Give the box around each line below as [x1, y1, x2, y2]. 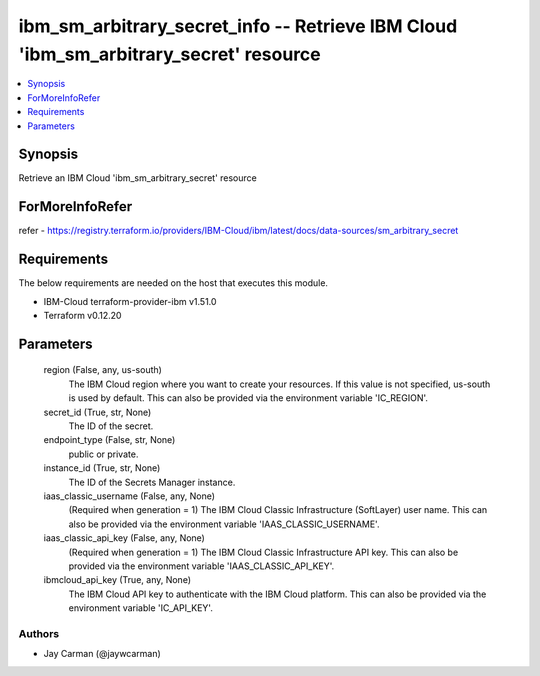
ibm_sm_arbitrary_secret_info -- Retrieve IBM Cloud [18, 15, 458, 37]
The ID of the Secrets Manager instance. [68, 476, 236, 488]
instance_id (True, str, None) [43, 462, 161, 474]
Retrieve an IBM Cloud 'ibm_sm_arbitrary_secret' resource [18, 172, 257, 184]
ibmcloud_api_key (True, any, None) [43, 574, 192, 586]
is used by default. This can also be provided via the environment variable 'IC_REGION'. [68, 392, 429, 404]
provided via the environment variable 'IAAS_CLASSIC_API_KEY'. [68, 560, 335, 572]
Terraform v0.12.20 [43, 310, 122, 322]
